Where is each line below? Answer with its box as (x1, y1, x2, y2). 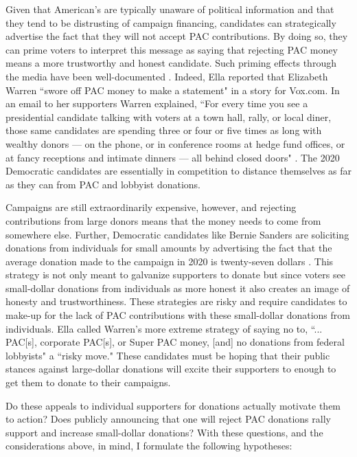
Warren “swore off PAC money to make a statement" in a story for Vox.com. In (5, 82, 340, 97)
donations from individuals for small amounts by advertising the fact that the (5, 241, 332, 255)
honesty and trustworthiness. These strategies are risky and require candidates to (5, 294, 347, 309)
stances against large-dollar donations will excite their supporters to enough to (5, 361, 336, 376)
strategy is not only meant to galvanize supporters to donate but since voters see (5, 267, 345, 282)
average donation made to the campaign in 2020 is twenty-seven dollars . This (5, 254, 334, 268)
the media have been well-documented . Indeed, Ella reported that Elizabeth (5, 69, 328, 83)
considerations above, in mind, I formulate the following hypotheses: (5, 438, 292, 453)
